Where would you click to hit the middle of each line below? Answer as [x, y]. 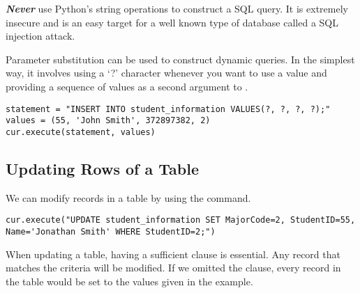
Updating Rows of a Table [102, 168]
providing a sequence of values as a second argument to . [127, 86]
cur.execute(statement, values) [81, 132]
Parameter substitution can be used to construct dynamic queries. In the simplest [180, 59]
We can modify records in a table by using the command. [128, 197]
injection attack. [40, 36]
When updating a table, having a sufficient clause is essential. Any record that [173, 254]
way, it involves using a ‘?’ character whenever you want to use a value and [166, 73]
